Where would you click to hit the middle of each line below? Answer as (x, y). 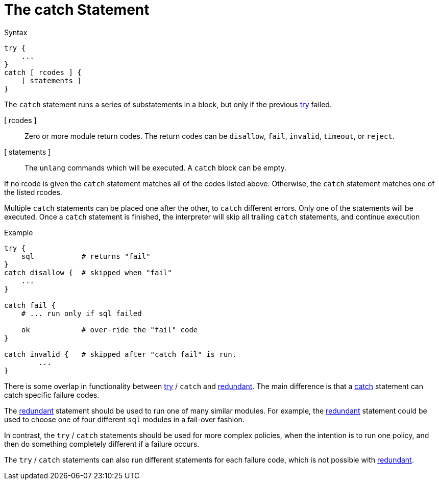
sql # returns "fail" (86, 256)
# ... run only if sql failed (81, 313)
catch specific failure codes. (52, 395)
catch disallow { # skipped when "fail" (88, 272)
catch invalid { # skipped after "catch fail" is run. (120, 354)
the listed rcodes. (33, 192)
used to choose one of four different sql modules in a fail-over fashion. (124, 419)
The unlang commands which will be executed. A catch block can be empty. (155, 167)
